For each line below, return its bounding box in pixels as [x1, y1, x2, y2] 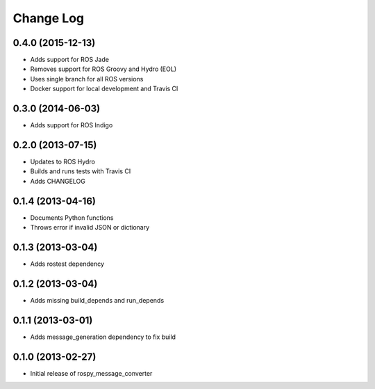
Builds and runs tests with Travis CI [30, 167, 131, 175]
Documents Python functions [30, 213, 114, 222]
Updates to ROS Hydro [30, 157, 95, 166]
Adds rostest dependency [30, 260, 104, 268]
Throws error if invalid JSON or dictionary [30, 223, 150, 232]
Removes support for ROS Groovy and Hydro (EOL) [30, 65, 177, 73]
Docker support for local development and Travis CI [30, 84, 178, 93]
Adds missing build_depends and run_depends [30, 296, 165, 304]
